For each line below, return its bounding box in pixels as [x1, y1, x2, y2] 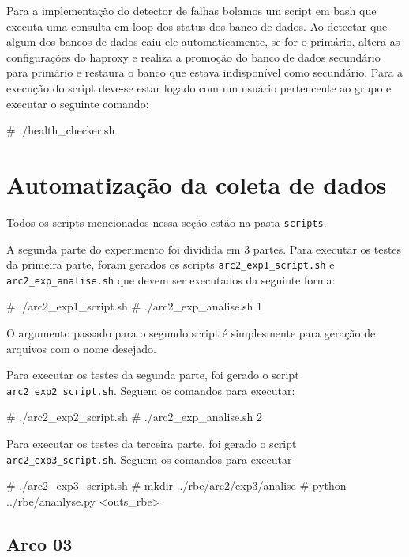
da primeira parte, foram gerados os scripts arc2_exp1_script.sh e [6, 256, 335, 273]
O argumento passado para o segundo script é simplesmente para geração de [6, 325, 376, 341]
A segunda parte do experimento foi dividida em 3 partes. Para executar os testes [6, 240, 402, 257]
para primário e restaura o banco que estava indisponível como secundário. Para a [6, 64, 403, 81]
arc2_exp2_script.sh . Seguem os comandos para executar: [6, 382, 295, 398]
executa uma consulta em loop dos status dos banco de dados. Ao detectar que [6, 17, 388, 34]
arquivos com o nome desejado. [6, 340, 156, 356]
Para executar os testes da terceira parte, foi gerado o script [6, 435, 297, 452]
